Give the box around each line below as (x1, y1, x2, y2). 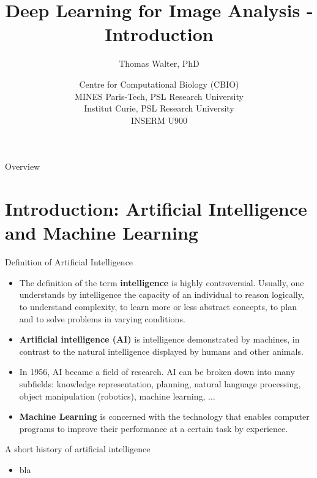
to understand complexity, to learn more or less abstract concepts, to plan (19, 300, 297, 313)
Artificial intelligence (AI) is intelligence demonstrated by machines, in (19, 333, 300, 346)
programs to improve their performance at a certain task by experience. (19, 422, 288, 434)
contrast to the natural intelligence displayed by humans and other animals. (19, 344, 304, 357)
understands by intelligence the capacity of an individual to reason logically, (19, 288, 304, 301)
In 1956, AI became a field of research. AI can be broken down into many (19, 365, 295, 378)
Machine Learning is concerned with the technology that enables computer (19, 410, 310, 423)
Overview (5, 160, 40, 173)
